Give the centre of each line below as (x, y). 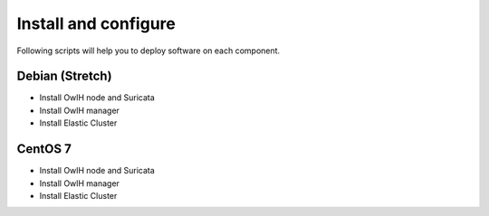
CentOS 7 (44, 149)
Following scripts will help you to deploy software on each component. (149, 51)
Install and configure (96, 23)
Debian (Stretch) (64, 76)
